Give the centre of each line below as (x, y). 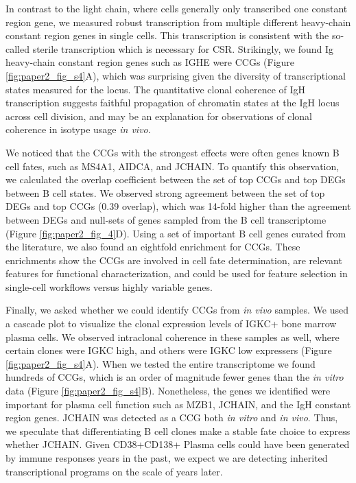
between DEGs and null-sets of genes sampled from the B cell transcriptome (166, 219)
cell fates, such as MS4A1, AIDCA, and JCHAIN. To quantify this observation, (173, 166)
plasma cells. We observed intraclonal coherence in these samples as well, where (173, 337)
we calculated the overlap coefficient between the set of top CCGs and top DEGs (176, 179)
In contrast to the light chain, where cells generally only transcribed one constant (177, 8)
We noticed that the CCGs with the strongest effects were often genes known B (173, 152)
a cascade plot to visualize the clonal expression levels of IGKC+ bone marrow (171, 323)
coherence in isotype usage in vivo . (78, 129)
